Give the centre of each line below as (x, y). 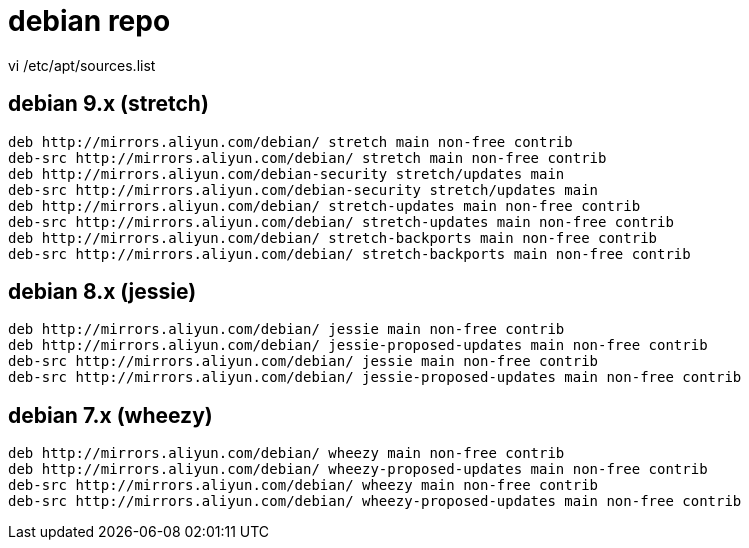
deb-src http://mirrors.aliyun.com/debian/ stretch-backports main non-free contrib (349, 253)
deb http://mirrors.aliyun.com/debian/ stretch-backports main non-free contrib (333, 237)
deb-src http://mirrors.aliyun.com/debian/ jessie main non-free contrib (303, 361)
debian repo (89, 21)
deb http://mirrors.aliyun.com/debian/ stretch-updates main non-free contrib (324, 205)
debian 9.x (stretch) (108, 104)
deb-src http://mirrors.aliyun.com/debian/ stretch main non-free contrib (307, 157)
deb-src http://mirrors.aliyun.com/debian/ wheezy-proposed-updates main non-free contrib (375, 501)
